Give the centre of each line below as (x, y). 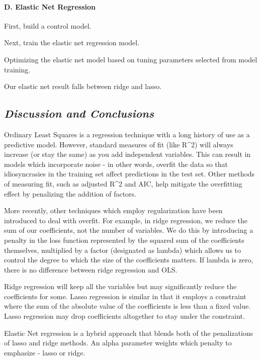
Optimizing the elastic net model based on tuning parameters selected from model (131, 59)
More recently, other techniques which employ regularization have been (113, 210)
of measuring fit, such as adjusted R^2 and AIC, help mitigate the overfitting (123, 183)
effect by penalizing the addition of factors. (70, 193)
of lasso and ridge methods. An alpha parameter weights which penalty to (118, 343)
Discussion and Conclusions (79, 113)
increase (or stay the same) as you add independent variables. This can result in (127, 154)
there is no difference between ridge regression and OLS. (91, 269)
